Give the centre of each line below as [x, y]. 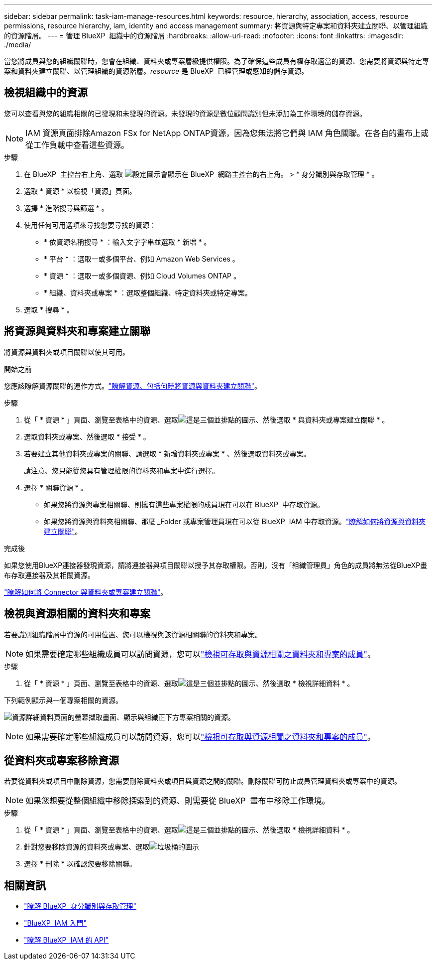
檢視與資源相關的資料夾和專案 [77, 614]
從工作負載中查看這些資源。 [77, 145]
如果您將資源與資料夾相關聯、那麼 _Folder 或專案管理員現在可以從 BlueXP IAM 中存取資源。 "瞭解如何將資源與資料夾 [235, 521]
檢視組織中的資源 [46, 93]
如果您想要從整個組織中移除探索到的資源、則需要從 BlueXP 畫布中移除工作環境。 [178, 801]
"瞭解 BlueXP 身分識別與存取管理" [80, 906]
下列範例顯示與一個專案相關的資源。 [63, 700]
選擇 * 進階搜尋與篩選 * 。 [66, 208]
